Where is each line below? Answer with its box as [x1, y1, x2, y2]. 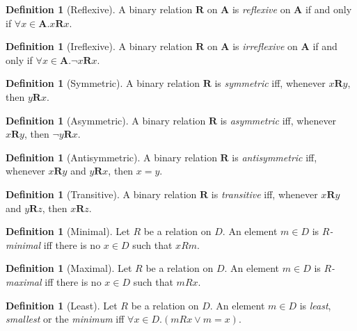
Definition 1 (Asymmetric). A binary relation [6, 113, 206, 127]
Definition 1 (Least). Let [6, 298, 118, 312]
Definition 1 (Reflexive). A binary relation [6, 2, 193, 16]
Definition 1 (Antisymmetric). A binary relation [6, 150, 217, 164]
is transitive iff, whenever [211, 186, 318, 201]
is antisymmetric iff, [232, 150, 317, 164]
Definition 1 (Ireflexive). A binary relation [6, 39, 193, 54]
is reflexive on [232, 2, 291, 16]
